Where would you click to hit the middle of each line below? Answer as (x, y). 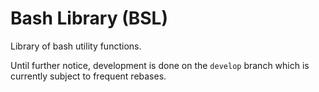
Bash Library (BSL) (89, 18)
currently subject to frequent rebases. (88, 76)
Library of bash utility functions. (76, 46)
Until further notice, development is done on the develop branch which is (160, 65)
